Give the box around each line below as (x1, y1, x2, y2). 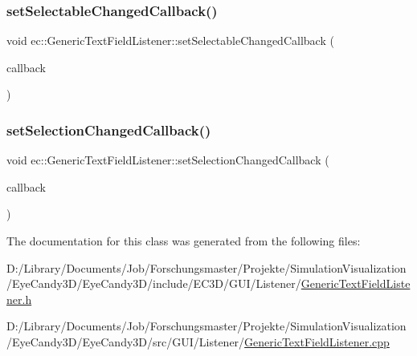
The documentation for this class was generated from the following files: (6, 233, 361, 249)
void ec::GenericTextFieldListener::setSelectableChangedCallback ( (6, 32, 334, 49)
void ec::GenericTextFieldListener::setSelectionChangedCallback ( (6, 152, 329, 168)
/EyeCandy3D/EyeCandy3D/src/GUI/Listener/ (6, 333, 245, 350)
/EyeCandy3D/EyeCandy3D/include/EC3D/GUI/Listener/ (6, 275, 301, 292)
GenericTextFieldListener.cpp (244, 333, 390, 350)
